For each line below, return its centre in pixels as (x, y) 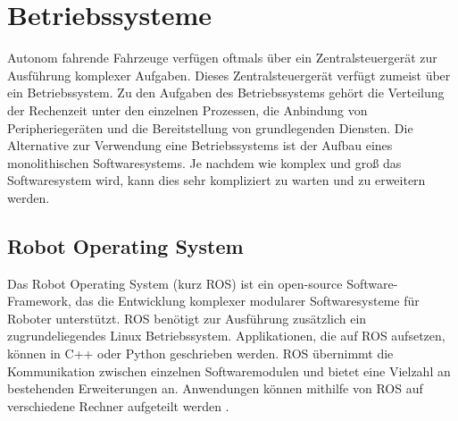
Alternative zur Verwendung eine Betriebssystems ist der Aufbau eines (200, 145)
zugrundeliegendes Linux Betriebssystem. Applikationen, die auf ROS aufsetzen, (226, 336)
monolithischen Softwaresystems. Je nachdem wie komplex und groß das (204, 162)
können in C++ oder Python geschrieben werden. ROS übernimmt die (200, 354)
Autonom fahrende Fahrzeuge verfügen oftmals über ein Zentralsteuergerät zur (222, 58)
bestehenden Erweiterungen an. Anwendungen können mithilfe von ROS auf (215, 388)
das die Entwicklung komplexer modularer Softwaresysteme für (247, 301)
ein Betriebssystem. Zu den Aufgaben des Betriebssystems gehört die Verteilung (226, 93)
